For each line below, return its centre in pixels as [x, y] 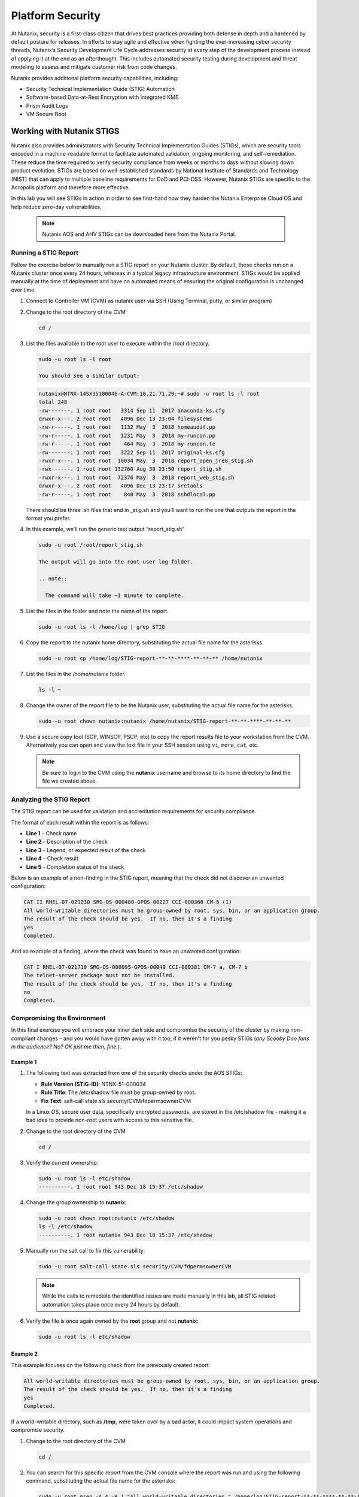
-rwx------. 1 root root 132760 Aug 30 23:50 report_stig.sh [130, 469]
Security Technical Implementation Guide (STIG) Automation [100, 89]
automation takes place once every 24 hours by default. [111, 1304]
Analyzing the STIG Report [51, 799]
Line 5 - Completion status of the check [75, 867]
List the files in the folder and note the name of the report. [97, 611]
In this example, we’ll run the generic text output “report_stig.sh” [105, 529]
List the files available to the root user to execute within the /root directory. [118, 343]
